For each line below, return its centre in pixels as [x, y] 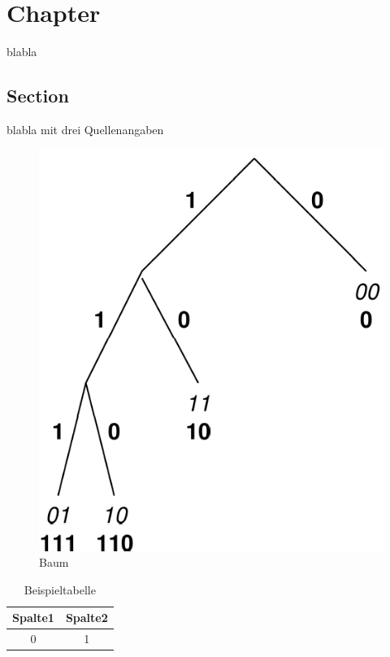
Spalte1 [33, 618]
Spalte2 [87, 618]
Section [38, 96]
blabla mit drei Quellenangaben [85, 129]
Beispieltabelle [60, 589]
